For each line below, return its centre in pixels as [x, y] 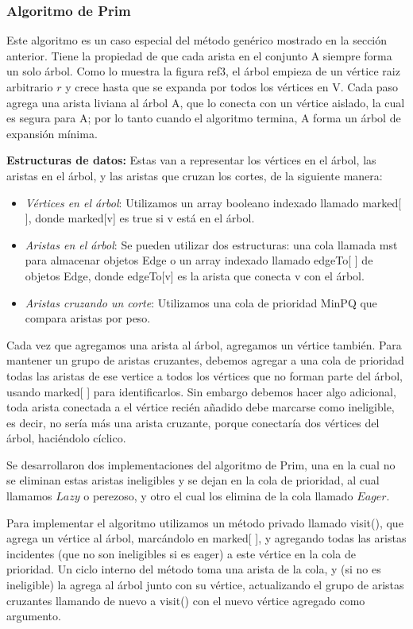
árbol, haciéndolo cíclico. [66, 438]
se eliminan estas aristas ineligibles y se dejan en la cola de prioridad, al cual [193, 480]
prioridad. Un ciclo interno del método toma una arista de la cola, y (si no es [194, 569]
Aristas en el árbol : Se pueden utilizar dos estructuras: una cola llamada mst [211, 244]
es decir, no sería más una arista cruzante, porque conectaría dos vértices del [193, 422]
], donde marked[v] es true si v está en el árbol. [140, 218]
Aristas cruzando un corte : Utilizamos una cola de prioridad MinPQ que [201, 302]
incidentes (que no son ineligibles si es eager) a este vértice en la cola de [181, 553]
